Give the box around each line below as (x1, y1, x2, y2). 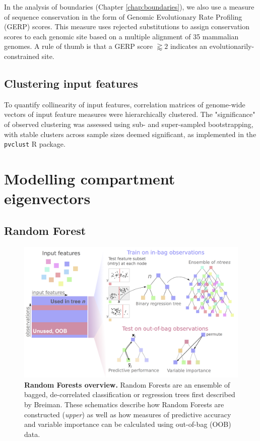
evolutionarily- (209, 41, 254, 51)
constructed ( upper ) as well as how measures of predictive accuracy (24, 409, 231, 419)
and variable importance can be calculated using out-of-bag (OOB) (24, 419, 231, 429)
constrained (4, 50, 40, 61)
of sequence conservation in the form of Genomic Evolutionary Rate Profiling (4, 11, 242, 22)
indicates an (170, 41, 208, 51)
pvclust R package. (4, 139, 66, 149)
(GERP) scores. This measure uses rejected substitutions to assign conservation (4, 21, 250, 32)
